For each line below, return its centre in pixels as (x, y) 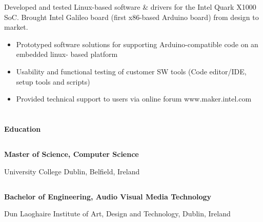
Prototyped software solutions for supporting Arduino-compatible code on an (137, 44)
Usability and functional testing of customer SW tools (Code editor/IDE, (131, 71)
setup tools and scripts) (53, 81)
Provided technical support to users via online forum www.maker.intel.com (134, 99)
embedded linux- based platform (67, 54)
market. (16, 27)
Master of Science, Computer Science (72, 154)
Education (23, 128)
